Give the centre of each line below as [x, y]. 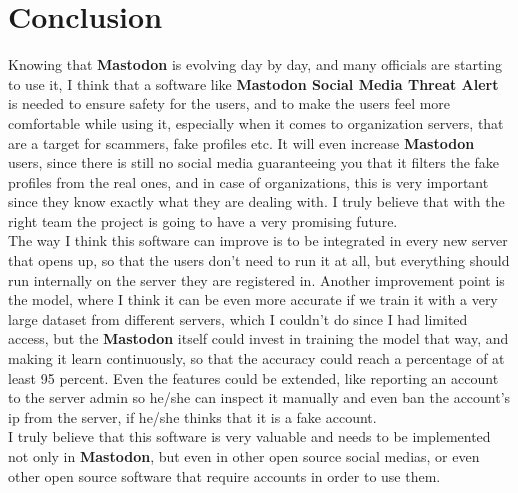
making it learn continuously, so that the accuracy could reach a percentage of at [256, 358]
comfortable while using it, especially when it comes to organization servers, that [256, 122]
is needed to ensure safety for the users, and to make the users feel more [229, 103]
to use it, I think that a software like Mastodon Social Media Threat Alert [253, 83]
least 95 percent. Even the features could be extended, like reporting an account [253, 377]
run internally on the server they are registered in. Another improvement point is [256, 279]
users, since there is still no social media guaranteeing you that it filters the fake [254, 162]
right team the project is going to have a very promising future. [203, 220]
